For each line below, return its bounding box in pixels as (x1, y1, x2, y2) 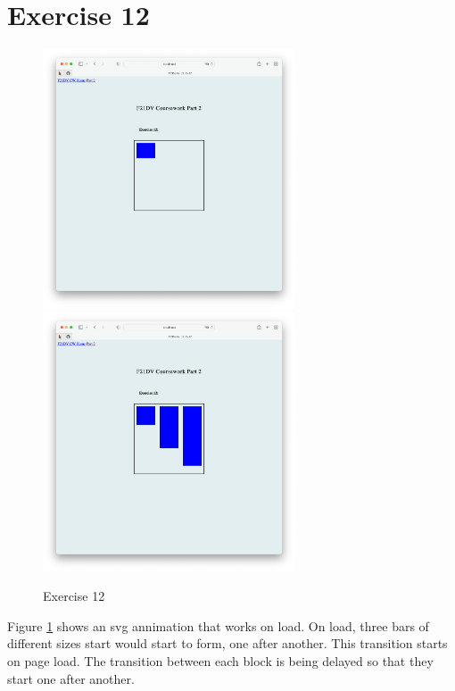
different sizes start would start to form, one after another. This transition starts (7, 634, 448, 653)
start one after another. (7, 669, 135, 687)
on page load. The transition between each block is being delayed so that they (7, 652, 434, 670)
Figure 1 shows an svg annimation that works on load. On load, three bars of (7, 616, 429, 635)
